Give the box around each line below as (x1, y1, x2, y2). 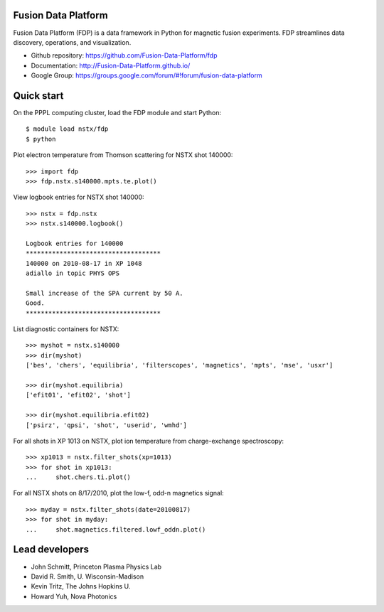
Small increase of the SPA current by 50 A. (26, 289, 184, 297)
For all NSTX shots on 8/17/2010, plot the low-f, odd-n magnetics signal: (13, 489, 224, 498)
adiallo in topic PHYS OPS (26, 269, 120, 277)
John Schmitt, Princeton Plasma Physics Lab (31, 562, 162, 571)
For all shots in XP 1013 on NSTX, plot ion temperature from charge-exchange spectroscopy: (13, 436, 284, 445)
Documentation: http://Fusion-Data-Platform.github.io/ (31, 61, 191, 70)
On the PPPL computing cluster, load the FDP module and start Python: (13, 108, 222, 117)
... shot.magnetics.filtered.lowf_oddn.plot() (26, 525, 206, 533)
